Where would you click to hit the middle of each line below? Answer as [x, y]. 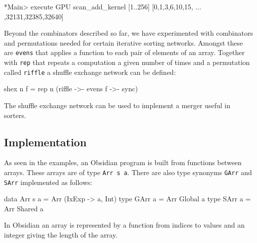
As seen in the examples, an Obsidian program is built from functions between [123, 162]
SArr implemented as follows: [48, 182]
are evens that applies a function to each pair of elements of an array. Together [124, 52]
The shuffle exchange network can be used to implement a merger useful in [117, 105]
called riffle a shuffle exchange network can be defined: [90, 72]
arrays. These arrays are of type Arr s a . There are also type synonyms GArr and [128, 172]
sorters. [15, 115]
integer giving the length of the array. [61, 235]
